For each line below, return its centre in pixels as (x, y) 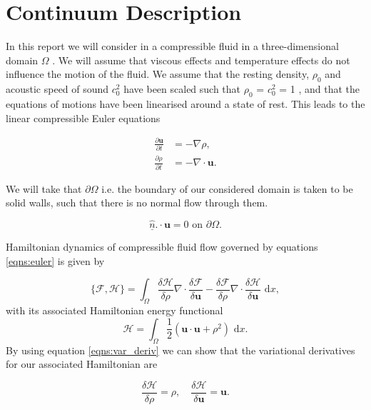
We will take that (44, 188)
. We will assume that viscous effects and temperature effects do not (201, 60)
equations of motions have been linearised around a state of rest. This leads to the (185, 103)
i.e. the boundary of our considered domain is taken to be (227, 188)
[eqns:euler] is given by (55, 260)
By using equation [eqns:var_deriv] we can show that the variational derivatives (181, 350)
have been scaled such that (182, 89)
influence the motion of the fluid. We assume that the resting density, (158, 74)
